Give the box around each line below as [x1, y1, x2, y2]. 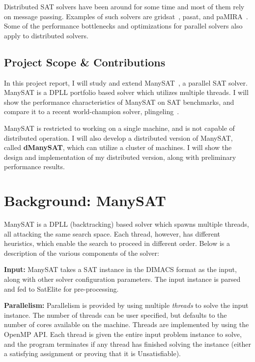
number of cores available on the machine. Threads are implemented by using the [4, 319, 249, 330]
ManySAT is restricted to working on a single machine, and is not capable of [4, 122, 235, 133]
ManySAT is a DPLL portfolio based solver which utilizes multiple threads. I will [4, 87, 249, 97]
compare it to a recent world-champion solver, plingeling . [4, 106, 179, 117]
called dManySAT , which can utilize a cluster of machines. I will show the [4, 142, 232, 152]
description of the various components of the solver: [4, 247, 159, 258]
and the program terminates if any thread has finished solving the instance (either [4, 338, 252, 349]
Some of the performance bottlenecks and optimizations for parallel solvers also [4, 21, 243, 31]
